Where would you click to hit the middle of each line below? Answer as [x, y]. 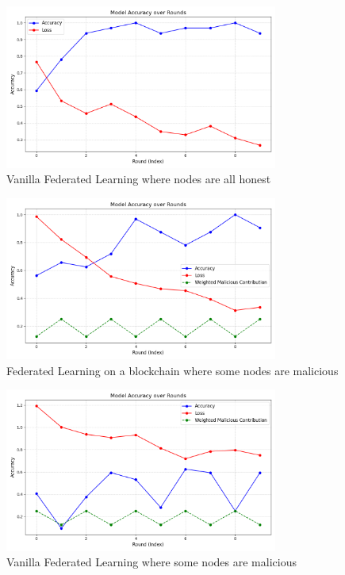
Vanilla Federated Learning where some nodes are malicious [151, 562]
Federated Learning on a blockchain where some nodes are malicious [172, 370]
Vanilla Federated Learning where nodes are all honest [139, 179]
